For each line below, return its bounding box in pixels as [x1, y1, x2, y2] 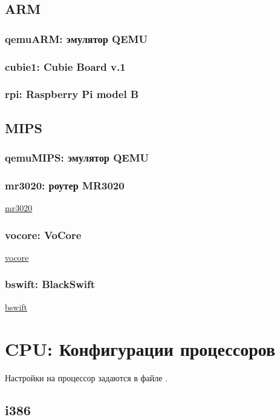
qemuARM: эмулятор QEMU [5, 31, 148, 46]
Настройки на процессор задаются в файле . [5, 371, 168, 384]
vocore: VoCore [5, 227, 82, 242]
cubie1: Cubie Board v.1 [5, 59, 126, 74]
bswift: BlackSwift [5, 277, 96, 292]
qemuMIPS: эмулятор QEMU [5, 150, 149, 165]
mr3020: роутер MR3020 [5, 177, 125, 192]
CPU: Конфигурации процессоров [5, 336, 276, 361]
